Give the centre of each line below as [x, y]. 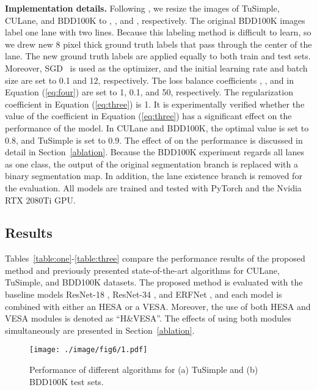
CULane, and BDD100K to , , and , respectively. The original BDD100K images [155, 20]
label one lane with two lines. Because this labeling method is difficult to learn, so [158, 32]
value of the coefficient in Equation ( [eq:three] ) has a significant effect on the [148, 116]
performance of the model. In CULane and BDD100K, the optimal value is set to [157, 127]
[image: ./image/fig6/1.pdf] [89, 350]
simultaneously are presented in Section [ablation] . [100, 330]
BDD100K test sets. [67, 381]
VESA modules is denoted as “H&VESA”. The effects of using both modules [148, 318]
